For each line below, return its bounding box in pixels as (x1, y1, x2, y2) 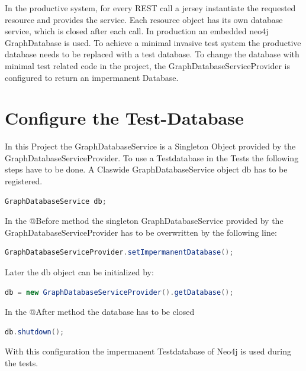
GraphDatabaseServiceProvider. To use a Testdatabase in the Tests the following (5, 151, 299, 164)
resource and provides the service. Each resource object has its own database (5, 13, 283, 25)
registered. (5, 175, 43, 187)
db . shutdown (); (5, 327, 65, 336)
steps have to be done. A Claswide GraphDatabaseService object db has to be (5, 163, 288, 175)
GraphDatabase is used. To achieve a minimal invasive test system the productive (5, 36, 301, 48)
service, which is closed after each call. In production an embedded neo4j (5, 25, 269, 37)
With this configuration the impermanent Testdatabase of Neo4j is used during (5, 345, 291, 357)
